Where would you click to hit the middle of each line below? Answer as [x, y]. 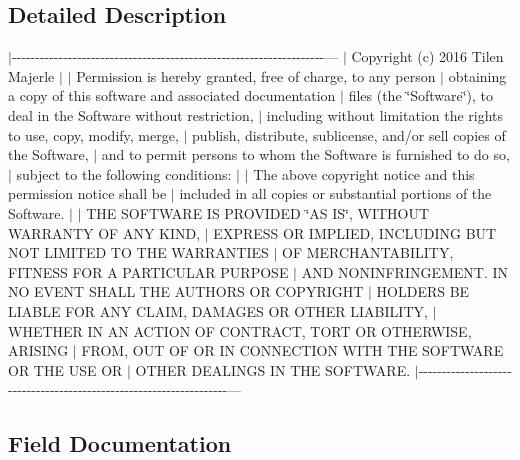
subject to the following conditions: [124, 173]
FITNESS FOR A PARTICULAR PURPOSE [148, 271]
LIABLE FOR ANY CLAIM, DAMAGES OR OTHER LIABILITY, [218, 310]
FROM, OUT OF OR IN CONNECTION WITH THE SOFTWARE [292, 350]
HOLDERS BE [423, 291]
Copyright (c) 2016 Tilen [427, 56]
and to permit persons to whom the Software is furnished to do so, [305, 154]
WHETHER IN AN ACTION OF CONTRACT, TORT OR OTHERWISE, [240, 330]
